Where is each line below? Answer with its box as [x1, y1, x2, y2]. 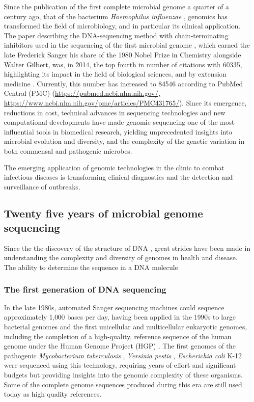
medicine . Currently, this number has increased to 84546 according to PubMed [4, 78, 243, 88]
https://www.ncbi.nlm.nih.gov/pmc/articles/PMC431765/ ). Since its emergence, [4, 97, 247, 107]
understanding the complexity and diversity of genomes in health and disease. [4, 252, 238, 263]
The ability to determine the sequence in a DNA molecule [4, 262, 178, 272]
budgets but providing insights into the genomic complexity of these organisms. [4, 370, 243, 380]
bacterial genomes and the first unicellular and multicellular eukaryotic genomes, [4, 322, 247, 332]
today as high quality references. [4, 389, 102, 399]
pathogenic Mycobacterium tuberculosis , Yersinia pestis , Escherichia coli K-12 [4, 350, 242, 360]
